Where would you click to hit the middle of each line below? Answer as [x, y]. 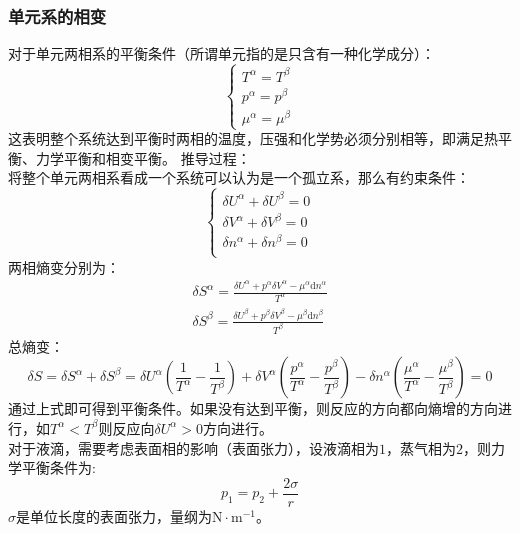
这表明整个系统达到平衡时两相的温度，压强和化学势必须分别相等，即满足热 [253, 138]
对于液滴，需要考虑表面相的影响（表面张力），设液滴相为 [193, 447]
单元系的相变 [57, 15]
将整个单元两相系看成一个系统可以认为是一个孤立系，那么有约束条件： [239, 177]
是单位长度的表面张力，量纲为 [114, 515]
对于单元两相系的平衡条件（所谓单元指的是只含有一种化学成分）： [221, 53]
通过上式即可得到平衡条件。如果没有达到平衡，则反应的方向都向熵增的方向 [253, 408]
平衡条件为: [58, 467]
